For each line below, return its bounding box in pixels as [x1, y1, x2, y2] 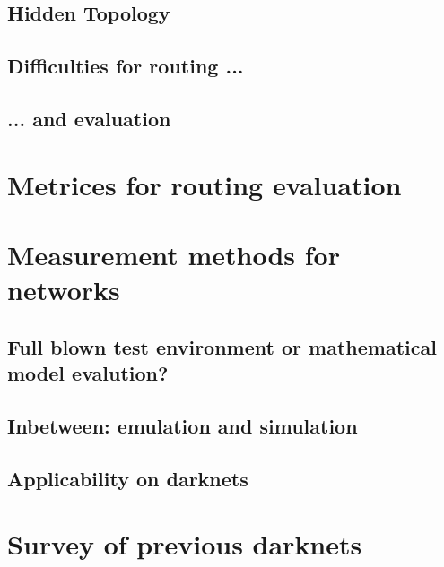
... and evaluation [7, 104, 171, 132]
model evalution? [7, 359, 169, 387]
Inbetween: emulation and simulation [7, 411, 358, 439]
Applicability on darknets [7, 464, 248, 492]
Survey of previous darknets [7, 526, 362, 563]
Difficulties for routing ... [7, 52, 244, 80]
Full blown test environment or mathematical [7, 332, 437, 360]
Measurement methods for [7, 236, 340, 272]
